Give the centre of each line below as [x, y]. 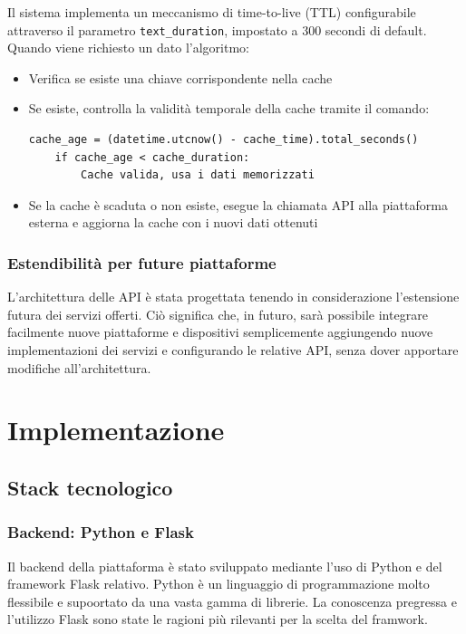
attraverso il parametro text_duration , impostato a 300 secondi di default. [217, 29]
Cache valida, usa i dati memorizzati [198, 175]
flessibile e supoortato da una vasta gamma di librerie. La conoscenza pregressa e [232, 601]
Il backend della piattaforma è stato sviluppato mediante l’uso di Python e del [225, 566]
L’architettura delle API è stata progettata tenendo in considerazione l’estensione [233, 297]
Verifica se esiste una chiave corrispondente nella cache [180, 77]
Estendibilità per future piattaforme [142, 262]
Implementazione [116, 430]
